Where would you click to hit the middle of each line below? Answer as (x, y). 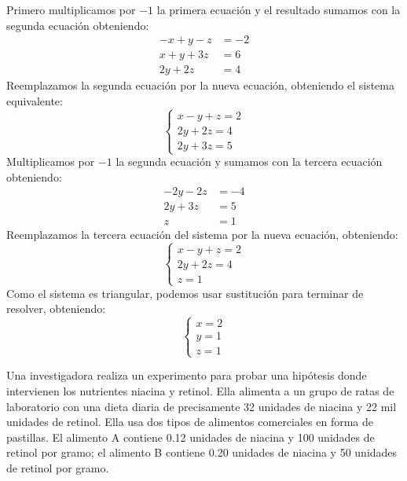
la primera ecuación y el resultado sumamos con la (279, 9)
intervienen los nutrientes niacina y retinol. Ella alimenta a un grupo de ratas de (200, 390)
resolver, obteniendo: (56, 308)
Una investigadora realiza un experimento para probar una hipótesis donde (187, 375)
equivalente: (35, 100)
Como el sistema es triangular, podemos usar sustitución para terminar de (185, 293)
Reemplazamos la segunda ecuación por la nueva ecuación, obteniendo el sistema (200, 85)
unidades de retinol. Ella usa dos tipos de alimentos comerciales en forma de (190, 422)
